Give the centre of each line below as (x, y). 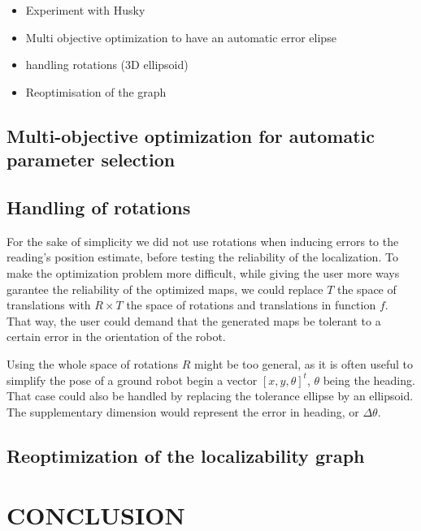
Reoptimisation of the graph (96, 91)
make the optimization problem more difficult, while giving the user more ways (203, 272)
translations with (49, 305)
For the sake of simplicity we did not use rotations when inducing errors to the (203, 241)
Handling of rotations (99, 207)
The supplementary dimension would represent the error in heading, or (183, 411)
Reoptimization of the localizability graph (186, 455)
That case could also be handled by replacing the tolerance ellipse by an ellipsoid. (210, 396)
